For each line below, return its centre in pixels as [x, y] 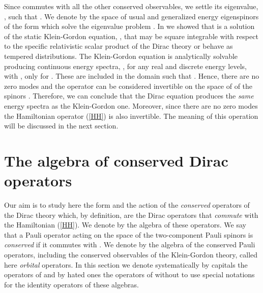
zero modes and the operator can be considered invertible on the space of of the [128, 86]
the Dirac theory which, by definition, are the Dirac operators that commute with [131, 215]
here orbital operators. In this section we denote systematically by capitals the [126, 264]
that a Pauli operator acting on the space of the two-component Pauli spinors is [129, 234]
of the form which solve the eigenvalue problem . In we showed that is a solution [129, 26]
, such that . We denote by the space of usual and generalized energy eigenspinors [131, 16]
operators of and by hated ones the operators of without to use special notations [129, 274]
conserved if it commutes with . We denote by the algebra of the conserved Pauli [130, 245]
